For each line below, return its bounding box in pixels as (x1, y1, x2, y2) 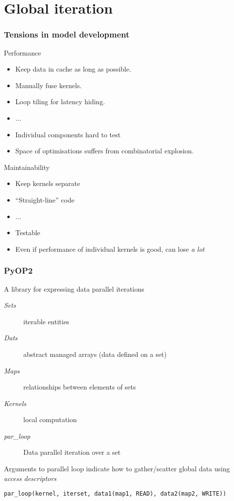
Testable (15, 227, 40, 238)
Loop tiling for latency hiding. (15, 96, 105, 107)
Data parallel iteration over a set (23, 447, 121, 457)
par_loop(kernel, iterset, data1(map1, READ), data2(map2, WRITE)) (4, 490, 227, 498)
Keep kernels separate (15, 178, 81, 188)
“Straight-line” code (15, 194, 75, 204)
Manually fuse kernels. (15, 80, 82, 90)
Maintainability (4, 162, 50, 172)
